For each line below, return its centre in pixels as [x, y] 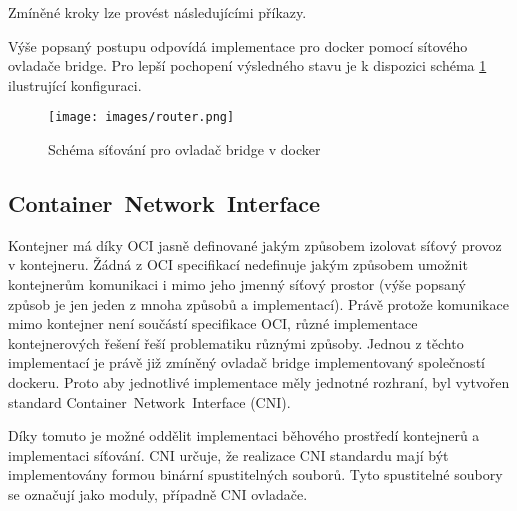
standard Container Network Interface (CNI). [149, 401]
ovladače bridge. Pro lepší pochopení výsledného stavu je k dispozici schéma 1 [247, 65]
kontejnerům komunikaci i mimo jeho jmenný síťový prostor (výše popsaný [237, 284]
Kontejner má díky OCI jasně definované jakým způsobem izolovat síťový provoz [255, 244]
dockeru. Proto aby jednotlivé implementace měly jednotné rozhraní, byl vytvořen [259, 381]
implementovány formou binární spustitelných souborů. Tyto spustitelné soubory [255, 474]
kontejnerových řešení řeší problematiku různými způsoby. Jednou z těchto [236, 342]
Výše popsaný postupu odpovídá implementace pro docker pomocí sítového [238, 45]
